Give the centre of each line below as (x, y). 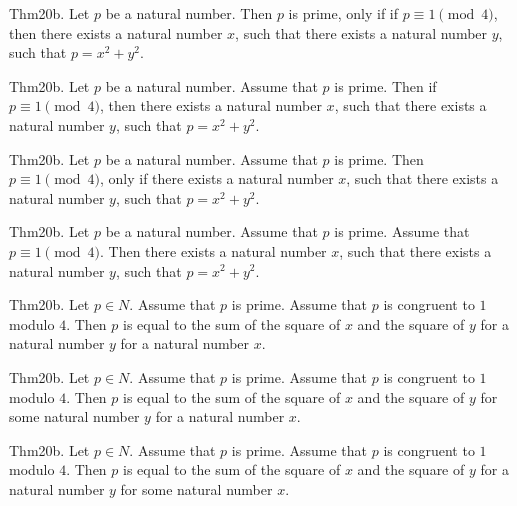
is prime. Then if (385, 85)
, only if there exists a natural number (217, 178)
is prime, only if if (343, 13)
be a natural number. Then (189, 13)
